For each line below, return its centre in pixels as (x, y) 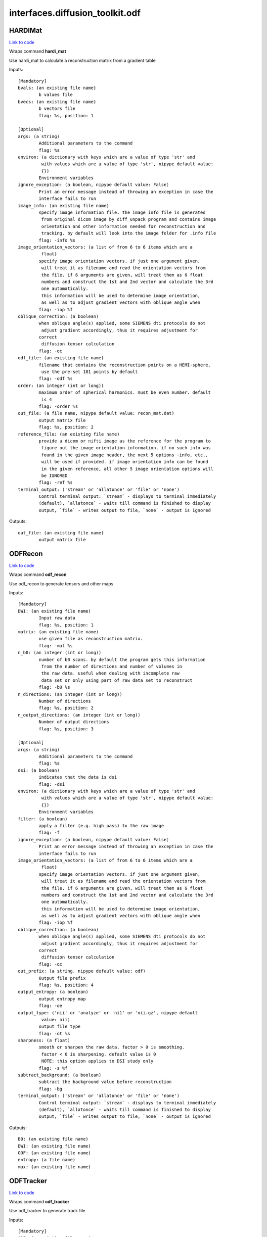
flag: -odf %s (56, 379)
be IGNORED (54, 476)
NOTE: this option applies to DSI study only (97, 1061)
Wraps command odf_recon (38, 574)
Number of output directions (74, 722)
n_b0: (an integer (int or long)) (60, 653)
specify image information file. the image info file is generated (122, 213)
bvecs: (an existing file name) (57, 102)
